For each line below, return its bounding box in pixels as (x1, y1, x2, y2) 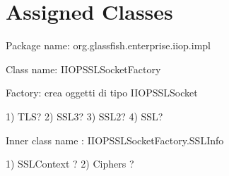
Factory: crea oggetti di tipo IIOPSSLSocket (6, 85, 198, 100)
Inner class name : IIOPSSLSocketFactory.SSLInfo (6, 132, 224, 147)
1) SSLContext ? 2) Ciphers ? (6, 156, 134, 171)
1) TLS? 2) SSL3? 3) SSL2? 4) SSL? (6, 108, 163, 123)
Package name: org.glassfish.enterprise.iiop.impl (6, 38, 211, 53)
